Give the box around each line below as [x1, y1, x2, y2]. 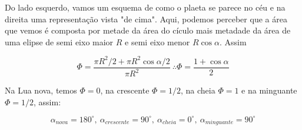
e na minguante [241, 84, 297, 96]
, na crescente [100, 84, 150, 96]
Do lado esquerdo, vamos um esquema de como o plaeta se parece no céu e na [5, 1, 286, 13]
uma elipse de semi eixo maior [5, 35, 114, 48]
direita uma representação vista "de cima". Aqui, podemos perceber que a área [5, 12, 287, 25]
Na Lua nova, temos [5, 84, 77, 96]
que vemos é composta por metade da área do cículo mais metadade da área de [5, 24, 291, 36]
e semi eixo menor [125, 35, 190, 48]
